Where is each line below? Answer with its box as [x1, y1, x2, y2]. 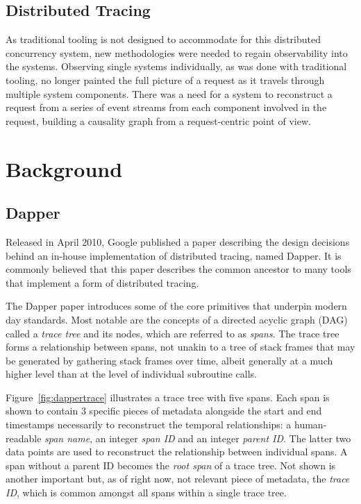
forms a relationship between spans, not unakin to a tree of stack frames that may [6, 339, 355, 354]
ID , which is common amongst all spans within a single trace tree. [6, 485, 287, 500]
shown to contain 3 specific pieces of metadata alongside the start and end [6, 403, 322, 418]
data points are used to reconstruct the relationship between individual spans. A [6, 444, 348, 459]
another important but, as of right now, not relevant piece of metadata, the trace [6, 471, 350, 486]
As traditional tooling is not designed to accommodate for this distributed [6, 32, 321, 47]
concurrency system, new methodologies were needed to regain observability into [6, 45, 348, 60]
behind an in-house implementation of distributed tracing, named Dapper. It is [6, 248, 342, 262]
